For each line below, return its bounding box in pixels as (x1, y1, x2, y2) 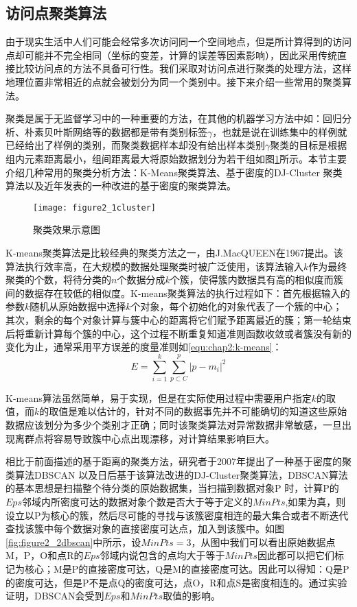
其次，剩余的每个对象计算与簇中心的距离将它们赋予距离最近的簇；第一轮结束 (5, 312, 352, 326)
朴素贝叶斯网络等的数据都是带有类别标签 (24, 124, 207, 139)
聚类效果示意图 (33, 222, 100, 237)
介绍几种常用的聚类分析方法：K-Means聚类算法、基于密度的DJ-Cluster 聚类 (5, 165, 343, 179)
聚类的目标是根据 (270, 138, 347, 152)
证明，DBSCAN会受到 (5, 588, 104, 603)
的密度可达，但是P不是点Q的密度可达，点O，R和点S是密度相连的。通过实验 (5, 575, 347, 589)
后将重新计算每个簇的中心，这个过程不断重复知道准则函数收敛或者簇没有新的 (5, 326, 352, 340)
